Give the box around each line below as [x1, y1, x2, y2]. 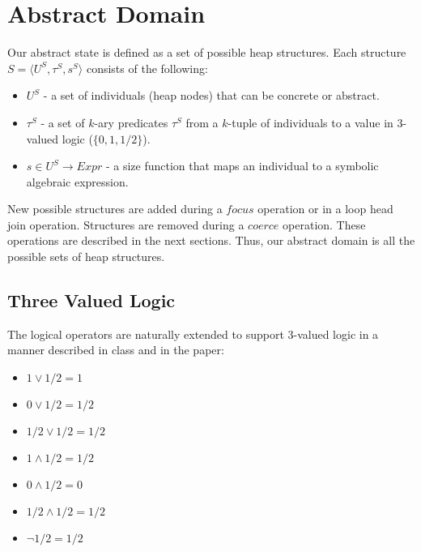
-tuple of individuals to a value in [228, 113, 393, 131]
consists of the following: [86, 59, 208, 76]
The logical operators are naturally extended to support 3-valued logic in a [7, 325, 379, 342]
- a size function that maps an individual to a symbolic [105, 157, 379, 174]
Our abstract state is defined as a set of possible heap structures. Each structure [7, 44, 406, 61]
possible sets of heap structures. [7, 248, 165, 265]
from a [185, 113, 219, 131]
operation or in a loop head [257, 200, 393, 217]
